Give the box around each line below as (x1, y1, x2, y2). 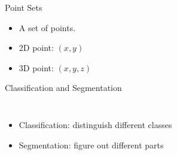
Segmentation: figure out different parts (19, 138, 164, 151)
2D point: (19, 41, 54, 54)
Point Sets (5, 1, 42, 13)
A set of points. (19, 21, 76, 34)
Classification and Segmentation (5, 81, 122, 94)
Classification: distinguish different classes (19, 118, 172, 130)
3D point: (19, 61, 54, 74)
